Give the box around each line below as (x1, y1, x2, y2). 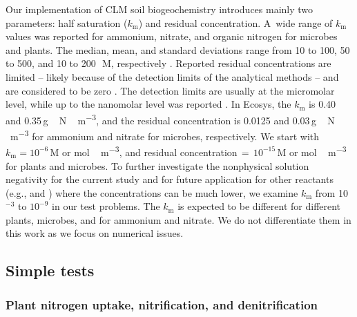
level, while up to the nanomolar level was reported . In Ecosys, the (6, 97, 291, 111)
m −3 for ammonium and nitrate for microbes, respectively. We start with (10, 127, 320, 143)
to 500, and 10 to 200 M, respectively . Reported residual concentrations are (6, 56, 331, 70)
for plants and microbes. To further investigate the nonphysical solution (6, 158, 309, 173)
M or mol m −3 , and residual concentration (50, 143, 238, 159)
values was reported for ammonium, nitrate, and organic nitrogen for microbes (6, 29, 338, 44)
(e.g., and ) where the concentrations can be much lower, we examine (6, 185, 298, 200)
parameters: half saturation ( (6, 15, 128, 30)
